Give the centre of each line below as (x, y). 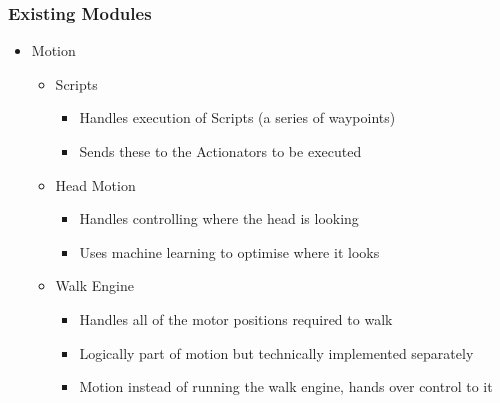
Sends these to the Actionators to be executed (220, 151)
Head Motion (95, 184)
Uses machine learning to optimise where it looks (229, 251)
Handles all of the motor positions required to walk (236, 318)
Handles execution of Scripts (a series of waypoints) (237, 117)
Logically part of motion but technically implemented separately (276, 352)
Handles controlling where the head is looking (219, 218)
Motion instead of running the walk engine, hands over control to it (286, 386)
